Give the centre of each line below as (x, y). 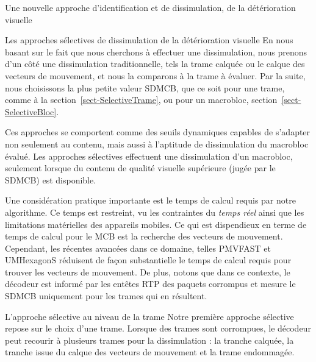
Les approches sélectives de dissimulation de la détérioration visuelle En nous (149, 40)
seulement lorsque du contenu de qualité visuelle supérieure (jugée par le (140, 168)
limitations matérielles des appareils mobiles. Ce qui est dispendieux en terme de (156, 224)
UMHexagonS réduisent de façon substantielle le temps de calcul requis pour (148, 260)
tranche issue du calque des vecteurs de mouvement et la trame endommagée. (150, 352)
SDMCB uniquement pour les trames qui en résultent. (106, 296)
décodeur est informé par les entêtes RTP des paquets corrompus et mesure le (150, 284)
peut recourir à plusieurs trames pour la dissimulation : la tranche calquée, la (149, 340)
